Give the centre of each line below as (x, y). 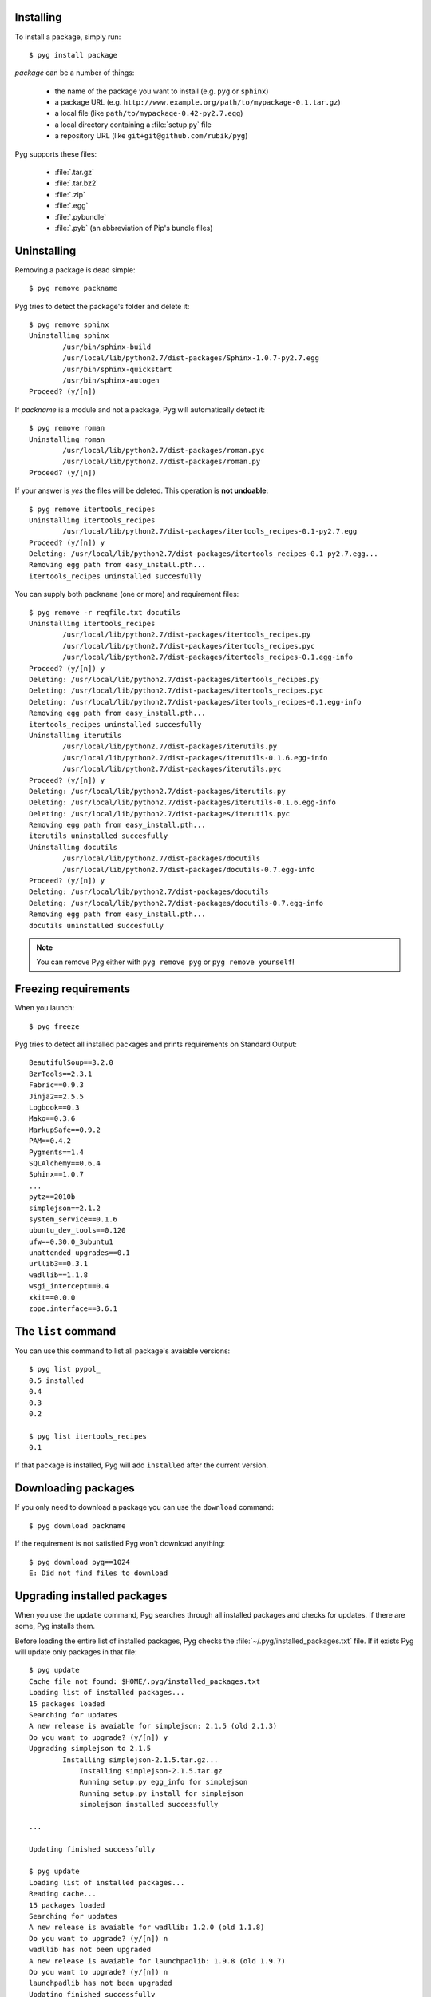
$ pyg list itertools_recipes (88, 1436)
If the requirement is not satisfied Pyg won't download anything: (120, 1544)
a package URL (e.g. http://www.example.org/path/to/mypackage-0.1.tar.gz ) (198, 102)
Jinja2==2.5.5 (56, 1096)
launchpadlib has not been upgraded (101, 1983)
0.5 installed (56, 1380)
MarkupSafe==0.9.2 (65, 1130)
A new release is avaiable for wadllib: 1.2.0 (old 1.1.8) (147, 1928)
